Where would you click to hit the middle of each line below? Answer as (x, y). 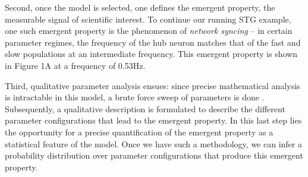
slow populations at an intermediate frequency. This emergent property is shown (151, 54)
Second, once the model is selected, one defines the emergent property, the (140, 7)
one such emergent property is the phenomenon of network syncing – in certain (149, 31)
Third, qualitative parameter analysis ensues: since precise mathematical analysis (153, 85)
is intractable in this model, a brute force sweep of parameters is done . (135, 97)
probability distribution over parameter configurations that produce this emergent (154, 155)
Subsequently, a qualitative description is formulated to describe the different (145, 108)
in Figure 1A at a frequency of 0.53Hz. (75, 65)
